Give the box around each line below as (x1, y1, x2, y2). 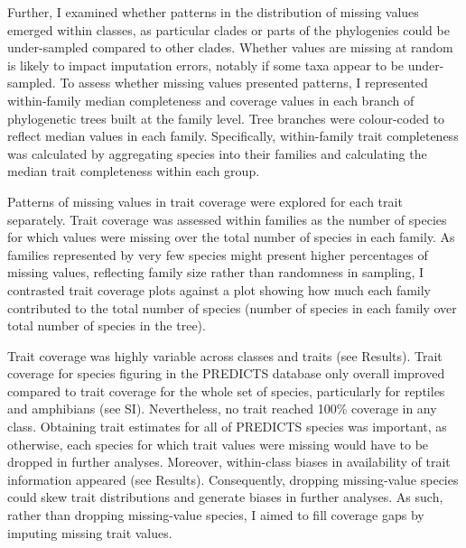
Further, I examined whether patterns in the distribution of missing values (7, 3, 419, 21)
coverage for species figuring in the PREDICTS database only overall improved (7, 364, 445, 383)
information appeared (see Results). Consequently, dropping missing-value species (7, 469, 459, 488)
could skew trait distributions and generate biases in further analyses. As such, (7, 488, 443, 506)
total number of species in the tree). (7, 316, 206, 335)
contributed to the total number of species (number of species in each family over (7, 298, 457, 317)
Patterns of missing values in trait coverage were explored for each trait (7, 191, 403, 210)
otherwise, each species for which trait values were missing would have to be (7, 434, 429, 453)
